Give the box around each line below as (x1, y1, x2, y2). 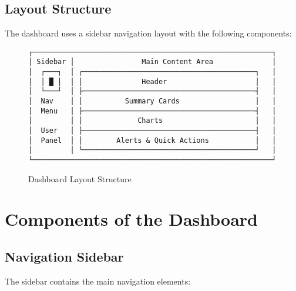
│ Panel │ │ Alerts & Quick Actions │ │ (28, 136, 277, 145)
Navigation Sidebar (5, 247, 124, 266)
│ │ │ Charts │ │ (28, 116, 277, 125)
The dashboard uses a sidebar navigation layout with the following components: (5, 27, 292, 39)
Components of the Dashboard (5, 207, 258, 231)
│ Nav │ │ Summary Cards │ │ (28, 97, 277, 106)
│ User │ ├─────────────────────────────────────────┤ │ (28, 126, 277, 135)
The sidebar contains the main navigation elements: (5, 275, 191, 287)
